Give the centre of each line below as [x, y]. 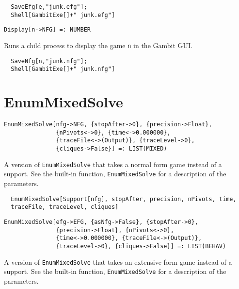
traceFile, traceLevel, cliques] [65, 207]
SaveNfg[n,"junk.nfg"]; [49, 61]
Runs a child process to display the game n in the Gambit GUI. [98, 45]
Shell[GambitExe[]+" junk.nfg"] [63, 69]
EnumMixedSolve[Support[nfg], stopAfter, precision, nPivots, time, [124, 199]
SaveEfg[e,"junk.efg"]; [49, 7]
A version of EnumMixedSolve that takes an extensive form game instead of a [118, 262]
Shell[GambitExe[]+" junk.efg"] [63, 15]
